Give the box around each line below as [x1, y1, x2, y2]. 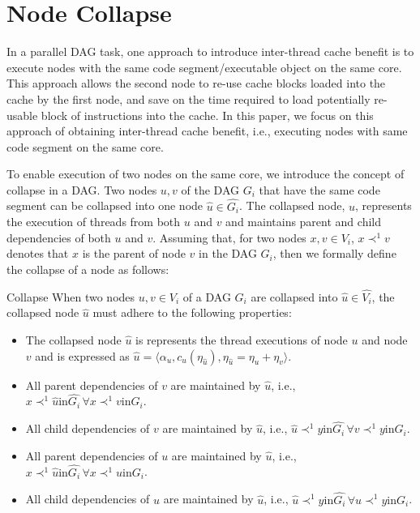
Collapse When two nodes [6, 288, 135, 305]
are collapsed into [251, 288, 338, 305]
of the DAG [181, 181, 239, 198]
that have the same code [259, 181, 380, 198]
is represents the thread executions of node [135, 331, 348, 348]
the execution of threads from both [6, 213, 181, 230]
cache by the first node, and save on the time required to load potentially [6, 90, 371, 107]
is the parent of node [82, 245, 186, 262]
